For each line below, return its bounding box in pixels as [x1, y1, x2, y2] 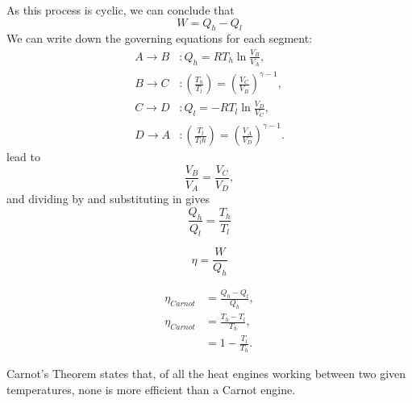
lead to [6, 148, 40, 165]
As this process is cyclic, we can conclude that [6, 2, 235, 18]
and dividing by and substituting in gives [6, 190, 210, 207]
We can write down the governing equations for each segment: [6, 30, 313, 47]
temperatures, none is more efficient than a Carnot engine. [6, 380, 296, 397]
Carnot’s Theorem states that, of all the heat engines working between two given [6, 365, 406, 382]
